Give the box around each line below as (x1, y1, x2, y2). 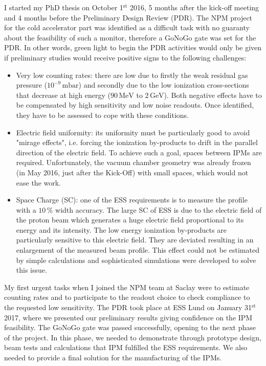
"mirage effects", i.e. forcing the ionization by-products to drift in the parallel (16, 137, 258, 148)
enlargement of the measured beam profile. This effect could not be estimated (16, 245, 259, 255)
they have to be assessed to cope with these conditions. (16, 109, 189, 120)
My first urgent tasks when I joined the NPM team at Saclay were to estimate (4, 281, 250, 292)
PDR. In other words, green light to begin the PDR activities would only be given (4, 42, 262, 53)
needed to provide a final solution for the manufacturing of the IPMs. (4, 352, 222, 362)
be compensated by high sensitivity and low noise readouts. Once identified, (16, 99, 254, 110)
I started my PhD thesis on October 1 (4, 2, 123, 12)
